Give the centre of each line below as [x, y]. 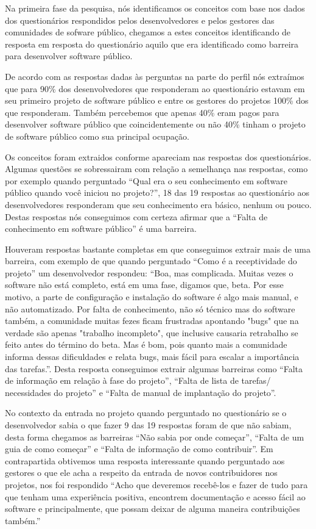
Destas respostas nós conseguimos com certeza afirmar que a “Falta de [136, 216]
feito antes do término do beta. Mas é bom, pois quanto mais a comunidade [146, 344]
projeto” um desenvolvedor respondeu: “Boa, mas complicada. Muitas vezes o [149, 272]
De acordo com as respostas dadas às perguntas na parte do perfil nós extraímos [155, 76]
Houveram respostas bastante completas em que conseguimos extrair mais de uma [158, 249]
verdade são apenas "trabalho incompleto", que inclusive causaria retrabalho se [152, 332]
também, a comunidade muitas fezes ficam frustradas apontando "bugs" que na [152, 321]
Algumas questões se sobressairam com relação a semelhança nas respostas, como [156, 169]
